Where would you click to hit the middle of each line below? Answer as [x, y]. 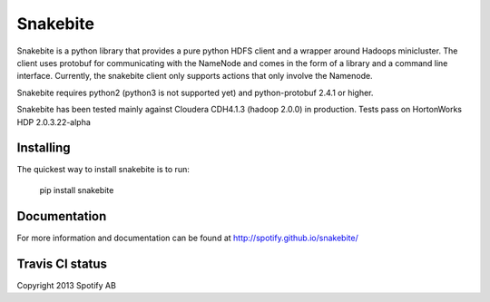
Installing [44, 148]
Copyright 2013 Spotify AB [67, 285]
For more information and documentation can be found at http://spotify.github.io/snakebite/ [187, 238]
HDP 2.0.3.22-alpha [54, 122]
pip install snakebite [77, 190]
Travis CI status [62, 263]
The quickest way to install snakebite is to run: [103, 170]
